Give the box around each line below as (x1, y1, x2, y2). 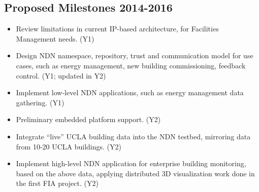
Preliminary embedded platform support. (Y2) (16, 114, 161, 125)
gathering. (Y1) (16, 97, 64, 107)
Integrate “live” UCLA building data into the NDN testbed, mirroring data (16, 131, 251, 141)
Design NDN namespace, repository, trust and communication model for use (16, 50, 253, 61)
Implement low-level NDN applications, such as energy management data (16, 87, 244, 98)
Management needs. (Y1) (16, 33, 94, 44)
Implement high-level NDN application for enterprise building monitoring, (16, 158, 246, 169)
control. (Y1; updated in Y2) (16, 70, 106, 81)
